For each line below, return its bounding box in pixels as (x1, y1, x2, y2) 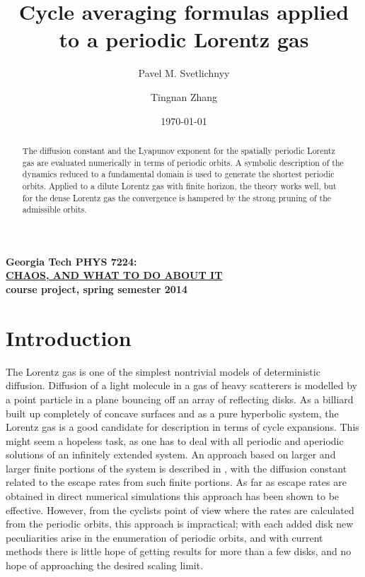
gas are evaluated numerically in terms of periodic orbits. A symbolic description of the (22, 156, 344, 168)
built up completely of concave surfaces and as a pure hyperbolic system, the (6, 405, 339, 420)
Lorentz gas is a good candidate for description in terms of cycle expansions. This (6, 420, 359, 434)
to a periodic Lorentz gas (59, 25, 309, 54)
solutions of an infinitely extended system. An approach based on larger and (6, 447, 336, 462)
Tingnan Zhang (150, 89, 218, 104)
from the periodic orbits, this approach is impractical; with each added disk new (6, 516, 354, 531)
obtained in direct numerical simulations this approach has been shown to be (6, 489, 340, 504)
